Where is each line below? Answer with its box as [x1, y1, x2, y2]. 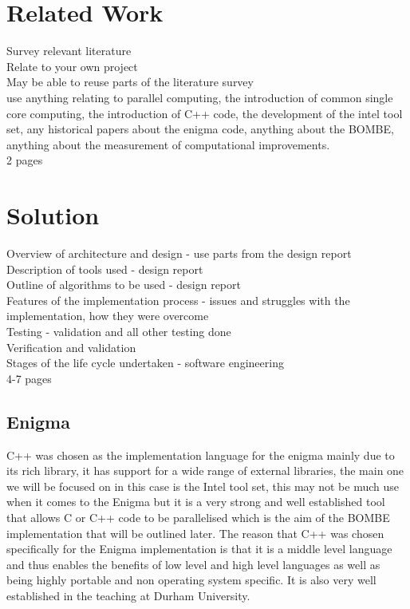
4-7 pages [6, 370, 52, 386]
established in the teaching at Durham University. [6, 587, 250, 603]
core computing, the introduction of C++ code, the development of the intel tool [6, 105, 403, 121]
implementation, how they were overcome [6, 307, 209, 324]
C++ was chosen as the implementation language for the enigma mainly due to [6, 446, 395, 463]
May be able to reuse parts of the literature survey [6, 73, 254, 90]
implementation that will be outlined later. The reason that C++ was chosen [6, 524, 384, 541]
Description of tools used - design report [6, 260, 203, 277]
